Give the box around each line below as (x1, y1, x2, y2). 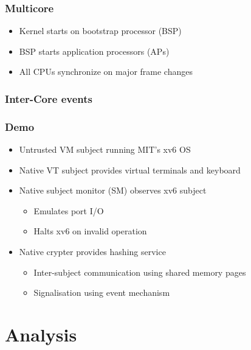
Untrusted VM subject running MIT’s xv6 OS (19, 143, 191, 156)
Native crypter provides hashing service (19, 245, 166, 258)
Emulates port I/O (33, 204, 104, 217)
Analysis (5, 322, 77, 346)
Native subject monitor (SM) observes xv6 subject (19, 184, 207, 197)
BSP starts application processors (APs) (19, 44, 170, 57)
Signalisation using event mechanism (33, 286, 170, 299)
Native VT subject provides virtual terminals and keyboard (19, 163, 241, 176)
